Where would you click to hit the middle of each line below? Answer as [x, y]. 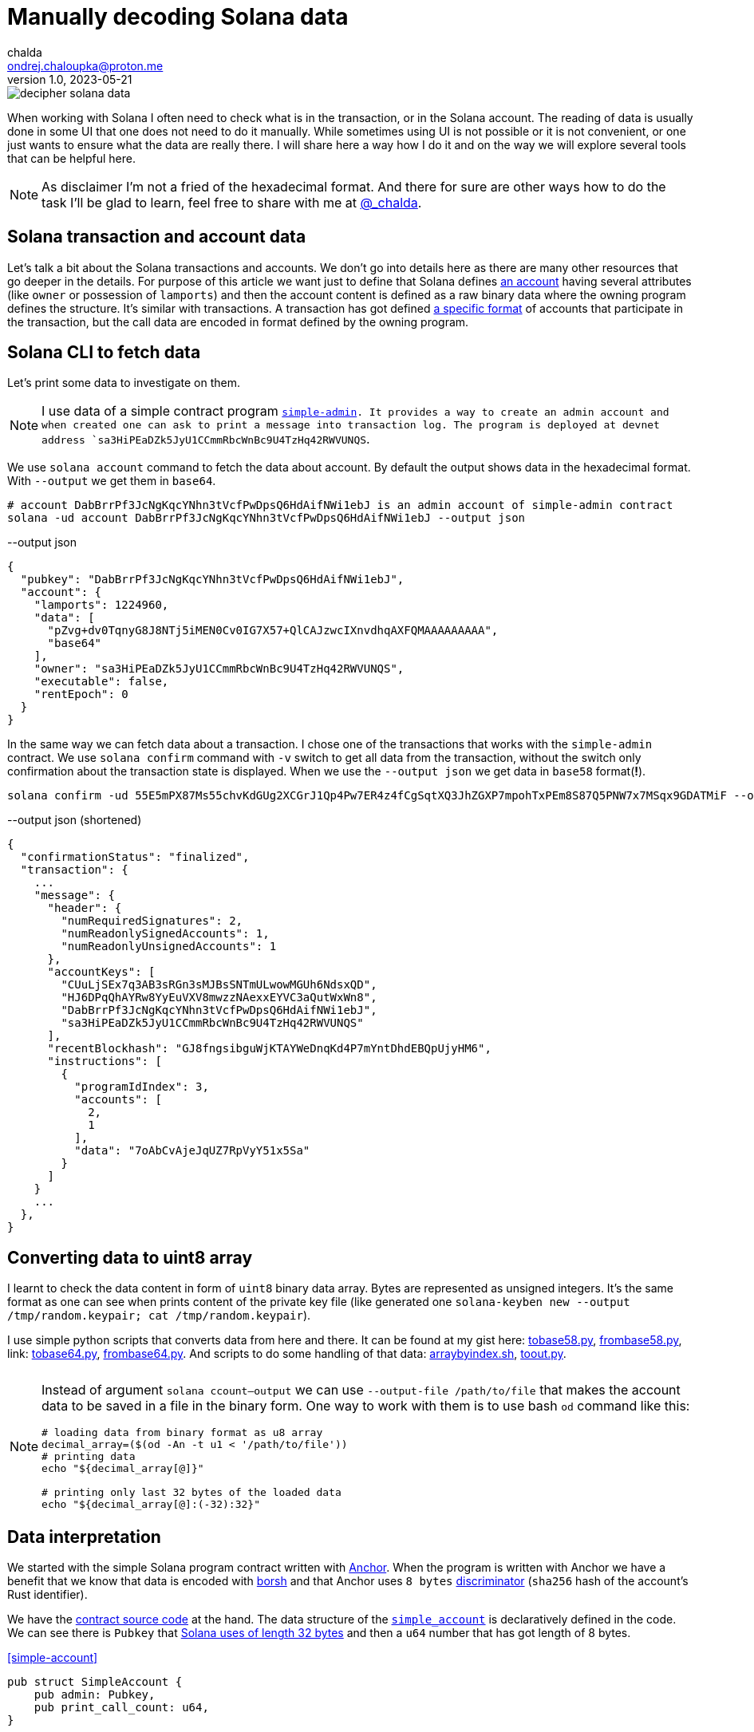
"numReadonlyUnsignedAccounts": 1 [169, 947]
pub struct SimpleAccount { [95, 1682]
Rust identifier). [47, 1595]
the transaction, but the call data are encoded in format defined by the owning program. [238, 322]
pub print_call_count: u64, [121, 1708]
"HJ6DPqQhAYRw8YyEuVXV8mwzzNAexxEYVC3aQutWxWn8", [219, 998]
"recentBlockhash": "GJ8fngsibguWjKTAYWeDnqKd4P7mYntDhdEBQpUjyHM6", [269, 1049]
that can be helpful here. [71, 158]
